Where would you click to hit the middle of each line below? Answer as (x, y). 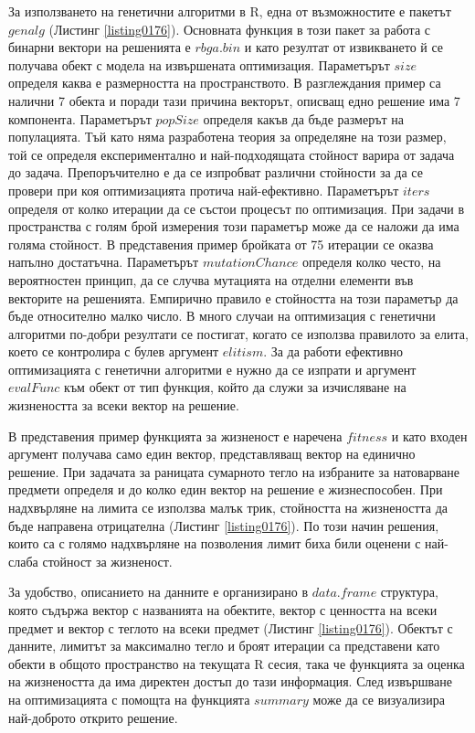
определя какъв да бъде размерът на (303, 118)
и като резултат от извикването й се (344, 47)
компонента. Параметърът (80, 118)
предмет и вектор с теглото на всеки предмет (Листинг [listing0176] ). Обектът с (231, 627)
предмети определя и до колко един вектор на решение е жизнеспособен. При (226, 489)
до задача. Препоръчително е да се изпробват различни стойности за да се (216, 172)
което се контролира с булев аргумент (114, 351)
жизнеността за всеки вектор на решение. (124, 405)
